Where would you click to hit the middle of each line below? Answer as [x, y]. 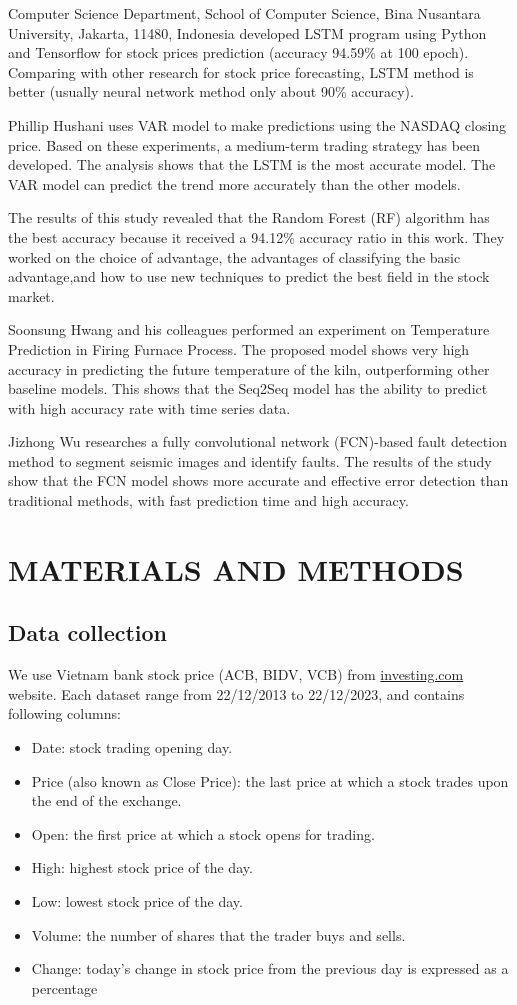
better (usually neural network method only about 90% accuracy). [211, 91]
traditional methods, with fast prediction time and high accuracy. [208, 500]
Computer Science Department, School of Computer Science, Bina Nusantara [244, 13]
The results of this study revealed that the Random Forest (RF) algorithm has [249, 217]
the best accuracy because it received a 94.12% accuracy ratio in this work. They [256, 236]
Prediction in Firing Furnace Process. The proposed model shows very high [239, 348]
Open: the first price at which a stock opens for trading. [203, 833]
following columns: [64, 713]
